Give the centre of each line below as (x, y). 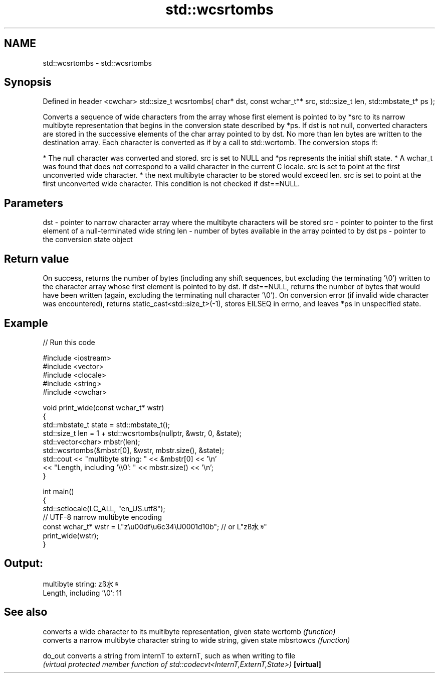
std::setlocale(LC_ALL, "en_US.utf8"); (104, 508)
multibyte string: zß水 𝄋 (81, 584)
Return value (37, 259)
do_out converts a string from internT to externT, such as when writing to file (169, 655)
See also (26, 612)
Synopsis (28, 82)
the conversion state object (88, 240)
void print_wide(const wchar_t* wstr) (103, 407)
